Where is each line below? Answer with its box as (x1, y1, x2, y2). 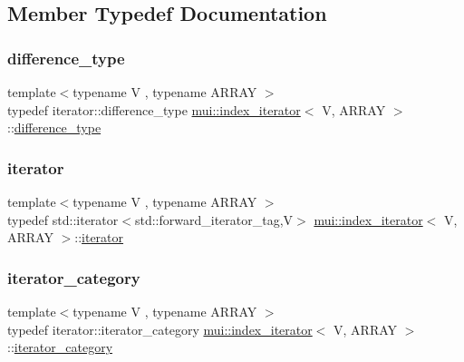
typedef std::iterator (7, 210, 119, 229)
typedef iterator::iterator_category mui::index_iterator (7, 319, 313, 338)
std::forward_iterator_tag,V (134, 210, 294, 229)
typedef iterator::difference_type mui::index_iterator (7, 100, 301, 119)
